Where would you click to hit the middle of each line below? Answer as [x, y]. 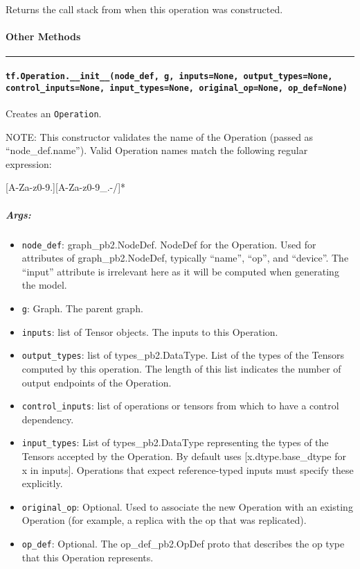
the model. [44, 285]
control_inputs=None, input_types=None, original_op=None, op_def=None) [177, 88]
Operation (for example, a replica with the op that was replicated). [164, 520]
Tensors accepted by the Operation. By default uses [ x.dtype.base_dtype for [184, 456]
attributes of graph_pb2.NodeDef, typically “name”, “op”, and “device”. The [185, 258]
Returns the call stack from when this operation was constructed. [144, 9]
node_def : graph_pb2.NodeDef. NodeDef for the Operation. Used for [169, 244]
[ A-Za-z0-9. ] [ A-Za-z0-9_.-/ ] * [66, 187]
